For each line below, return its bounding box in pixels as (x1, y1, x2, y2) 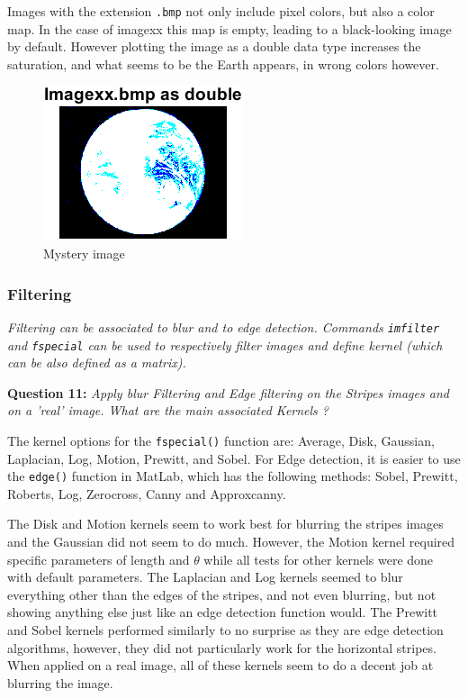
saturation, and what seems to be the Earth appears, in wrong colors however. (7, 54, 439, 73)
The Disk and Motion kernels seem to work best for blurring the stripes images (7, 514, 444, 533)
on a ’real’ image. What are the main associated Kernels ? (7, 401, 329, 420)
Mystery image (43, 244, 125, 263)
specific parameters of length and (7, 549, 190, 568)
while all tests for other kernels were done (203, 549, 434, 568)
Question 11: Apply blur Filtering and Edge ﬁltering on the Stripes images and (7, 383, 449, 402)
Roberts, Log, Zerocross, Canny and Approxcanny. (7, 484, 286, 503)
